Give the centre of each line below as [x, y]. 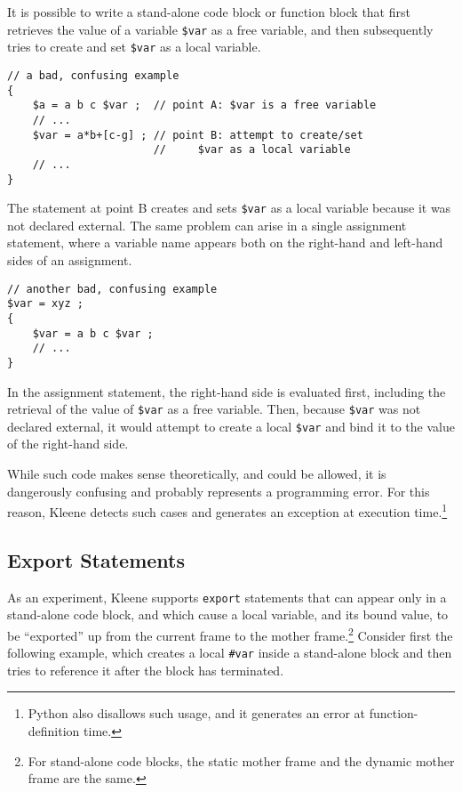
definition [54, 731]
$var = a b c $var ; [93, 333]
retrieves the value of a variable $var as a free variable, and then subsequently [220, 29]
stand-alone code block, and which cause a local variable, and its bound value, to [228, 614]
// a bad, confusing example [93, 75]
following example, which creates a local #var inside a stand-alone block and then [230, 653]
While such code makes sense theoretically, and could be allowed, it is [197, 474]
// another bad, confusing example [112, 289]
